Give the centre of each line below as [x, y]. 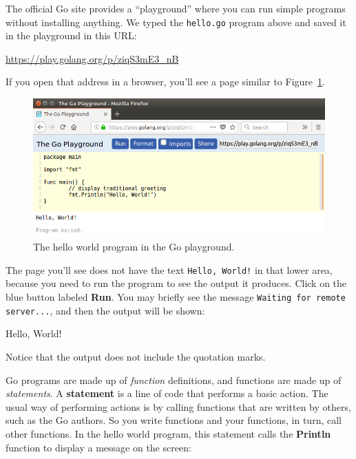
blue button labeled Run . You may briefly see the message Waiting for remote [176, 297]
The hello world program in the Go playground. [134, 247]
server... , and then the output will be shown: [105, 310]
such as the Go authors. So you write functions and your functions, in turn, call [174, 420]
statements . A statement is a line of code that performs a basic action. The [167, 393]
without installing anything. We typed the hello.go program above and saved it [176, 22]
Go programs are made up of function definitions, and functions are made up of [174, 380]
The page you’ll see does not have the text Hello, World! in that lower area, [169, 269]
